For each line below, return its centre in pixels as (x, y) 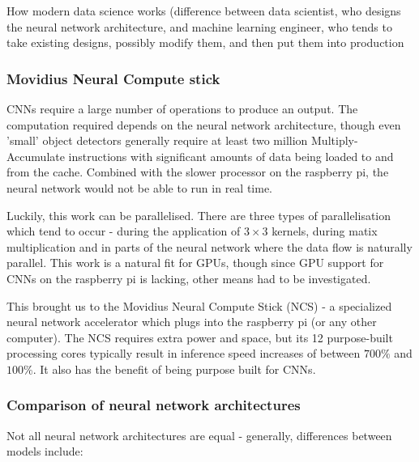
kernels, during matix (325, 231)
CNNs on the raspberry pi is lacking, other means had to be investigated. (189, 278)
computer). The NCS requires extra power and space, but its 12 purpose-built (200, 337)
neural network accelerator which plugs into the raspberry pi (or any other (192, 322)
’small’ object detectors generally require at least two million (157, 140)
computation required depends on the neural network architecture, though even (204, 124)
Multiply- (335, 140)
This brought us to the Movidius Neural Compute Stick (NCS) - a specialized (199, 305)
